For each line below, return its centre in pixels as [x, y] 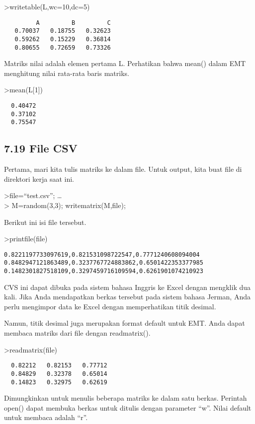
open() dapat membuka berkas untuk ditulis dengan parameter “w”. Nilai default [128, 407]
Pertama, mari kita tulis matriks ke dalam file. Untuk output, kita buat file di [123, 169]
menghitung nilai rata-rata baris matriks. [67, 73]
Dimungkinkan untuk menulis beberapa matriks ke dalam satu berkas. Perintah [126, 398]
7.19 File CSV [41, 148]
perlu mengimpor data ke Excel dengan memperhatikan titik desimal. [110, 306]
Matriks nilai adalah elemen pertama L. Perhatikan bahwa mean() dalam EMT [125, 63]
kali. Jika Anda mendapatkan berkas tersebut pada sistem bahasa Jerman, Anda [127, 297]
